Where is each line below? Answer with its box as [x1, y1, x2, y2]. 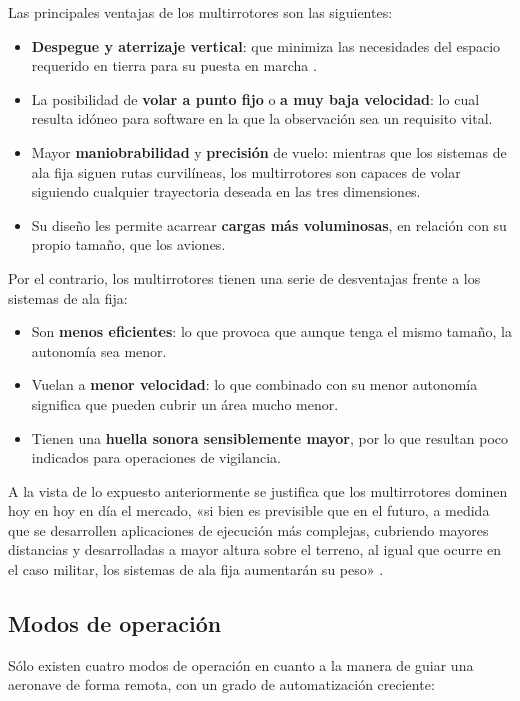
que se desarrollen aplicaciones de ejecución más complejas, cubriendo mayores [8, 519, 489, 540]
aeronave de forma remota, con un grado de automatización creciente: [8, 674, 435, 695]
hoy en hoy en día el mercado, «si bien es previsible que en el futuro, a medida [8, 500, 490, 521]
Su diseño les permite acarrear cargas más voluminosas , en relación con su [31, 214, 507, 235]
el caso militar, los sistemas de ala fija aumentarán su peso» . [8, 559, 384, 580]
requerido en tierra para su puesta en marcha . [31, 55, 317, 76]
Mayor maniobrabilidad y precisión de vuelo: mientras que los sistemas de [31, 141, 507, 162]
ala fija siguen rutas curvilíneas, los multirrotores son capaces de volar [31, 161, 461, 182]
